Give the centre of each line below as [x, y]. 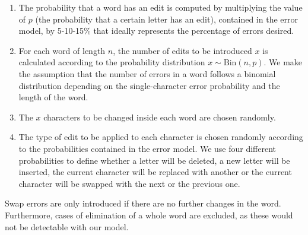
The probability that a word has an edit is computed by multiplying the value [161, 7]
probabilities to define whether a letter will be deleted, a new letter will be [154, 160]
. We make [283, 62]
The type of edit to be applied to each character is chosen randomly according [161, 137]
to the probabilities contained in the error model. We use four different [147, 148]
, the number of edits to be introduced [182, 50]
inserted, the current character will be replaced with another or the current [155, 172]
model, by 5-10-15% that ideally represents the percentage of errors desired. [156, 31]
